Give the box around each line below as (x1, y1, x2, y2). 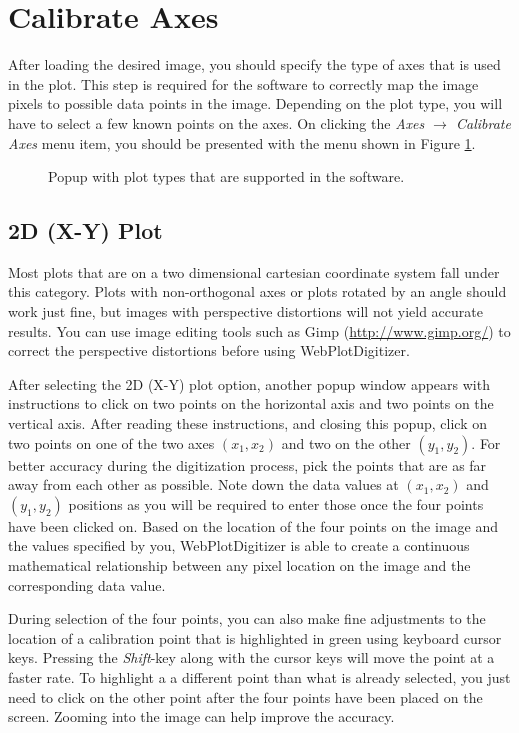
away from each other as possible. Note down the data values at (8, 474, 399, 495)
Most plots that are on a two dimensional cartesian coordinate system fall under (8, 261, 500, 282)
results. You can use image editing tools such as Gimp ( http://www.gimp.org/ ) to (8, 320, 511, 341)
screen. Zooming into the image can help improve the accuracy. (8, 706, 395, 727)
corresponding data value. (8, 574, 166, 595)
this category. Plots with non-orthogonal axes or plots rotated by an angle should (8, 281, 507, 302)
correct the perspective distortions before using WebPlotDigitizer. (8, 340, 410, 361)
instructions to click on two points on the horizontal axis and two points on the (8, 393, 494, 414)
